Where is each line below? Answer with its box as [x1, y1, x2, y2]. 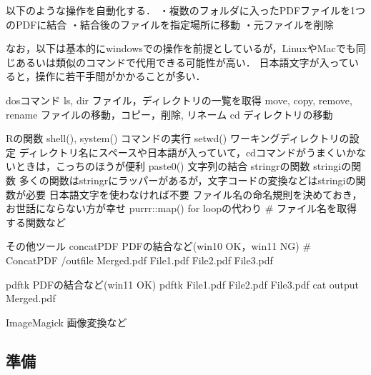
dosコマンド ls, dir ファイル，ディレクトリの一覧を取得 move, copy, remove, [6, 92, 352, 107]
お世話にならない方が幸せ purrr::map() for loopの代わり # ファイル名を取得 [6, 201, 357, 216]
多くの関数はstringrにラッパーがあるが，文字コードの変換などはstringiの [19, 172, 356, 187]
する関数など [6, 214, 66, 229]
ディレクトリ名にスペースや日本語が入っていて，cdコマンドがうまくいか [19, 144, 356, 159]
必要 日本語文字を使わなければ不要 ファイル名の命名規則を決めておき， [25, 186, 362, 201]
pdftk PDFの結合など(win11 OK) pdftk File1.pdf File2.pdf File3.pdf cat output [6, 276, 360, 291]
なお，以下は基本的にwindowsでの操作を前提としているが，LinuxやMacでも [6, 41, 356, 56]
